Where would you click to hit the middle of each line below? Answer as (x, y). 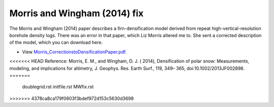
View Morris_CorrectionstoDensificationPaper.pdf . (74, 52)
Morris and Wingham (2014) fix (77, 13)
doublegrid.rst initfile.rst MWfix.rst (58, 87)
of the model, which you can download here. (56, 43)
